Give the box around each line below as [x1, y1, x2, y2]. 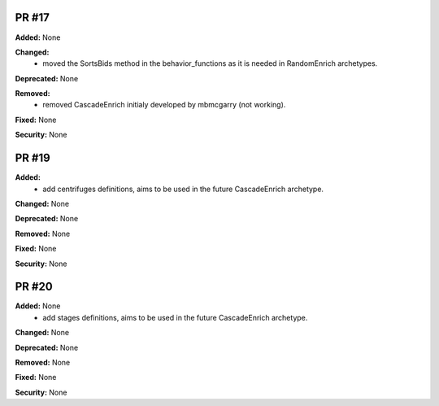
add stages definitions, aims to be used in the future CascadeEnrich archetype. [42, 312, 308, 322]
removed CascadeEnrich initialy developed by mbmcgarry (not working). [42, 100, 286, 110]
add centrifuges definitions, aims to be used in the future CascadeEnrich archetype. [42, 184, 324, 194]
